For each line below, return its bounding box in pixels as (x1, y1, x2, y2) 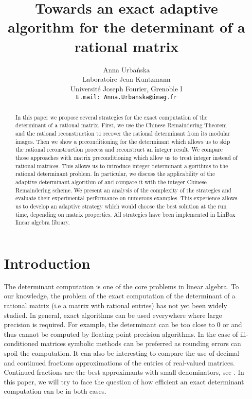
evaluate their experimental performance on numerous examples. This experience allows (15, 194, 237, 202)
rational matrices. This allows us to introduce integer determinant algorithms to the (15, 161, 228, 170)
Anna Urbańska (103, 64, 150, 74)
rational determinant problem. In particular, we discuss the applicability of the (15, 170, 215, 178)
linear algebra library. (15, 218, 70, 226)
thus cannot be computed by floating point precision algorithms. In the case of (4, 329, 238, 339)
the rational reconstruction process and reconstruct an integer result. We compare (15, 145, 223, 154)
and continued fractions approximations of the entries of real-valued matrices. (4, 357, 235, 367)
